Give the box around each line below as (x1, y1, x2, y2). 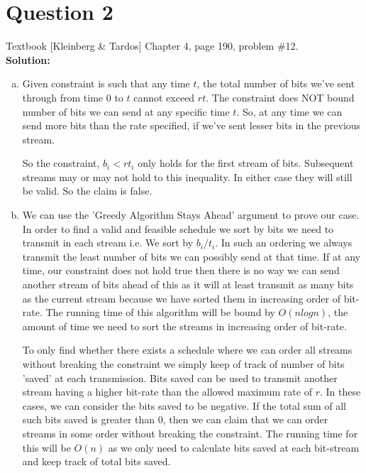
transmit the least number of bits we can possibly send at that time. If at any (22, 249, 360, 263)
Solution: (6, 52, 50, 67)
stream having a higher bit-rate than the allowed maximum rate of (22, 384, 312, 399)
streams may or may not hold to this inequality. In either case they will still (22, 169, 353, 184)
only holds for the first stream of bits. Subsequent (138, 156, 354, 170)
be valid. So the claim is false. (22, 183, 152, 198)
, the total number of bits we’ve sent (196, 76, 355, 91)
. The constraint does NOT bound (206, 89, 355, 104)
